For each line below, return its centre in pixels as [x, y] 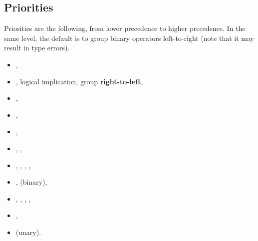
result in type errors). [37, 48]
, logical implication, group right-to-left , [79, 81]
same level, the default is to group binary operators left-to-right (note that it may [129, 38]
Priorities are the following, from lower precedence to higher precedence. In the [125, 28]
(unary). [28, 232]
